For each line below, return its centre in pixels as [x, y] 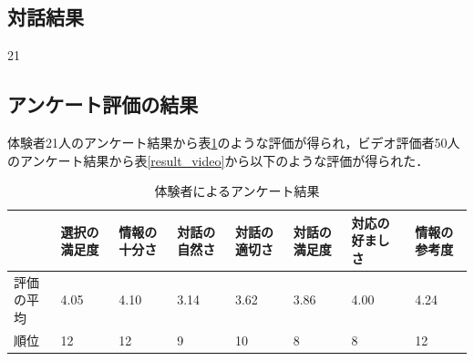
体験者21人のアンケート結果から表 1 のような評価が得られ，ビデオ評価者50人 [234, 142]
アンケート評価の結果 [103, 104]
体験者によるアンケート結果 [237, 191]
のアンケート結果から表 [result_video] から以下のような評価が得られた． [218, 160]
